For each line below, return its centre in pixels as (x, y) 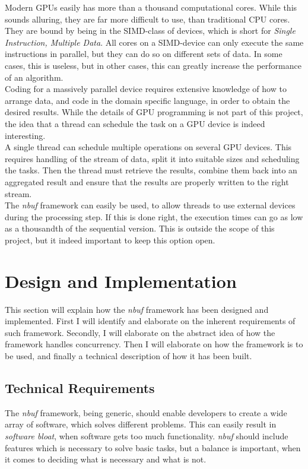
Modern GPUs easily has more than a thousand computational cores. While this (151, 7)
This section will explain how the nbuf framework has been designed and (137, 309)
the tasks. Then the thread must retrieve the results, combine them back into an (151, 170)
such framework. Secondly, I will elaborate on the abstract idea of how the (140, 332)
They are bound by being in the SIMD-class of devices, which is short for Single (150, 31)
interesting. (25, 135)
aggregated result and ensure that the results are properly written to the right (147, 181)
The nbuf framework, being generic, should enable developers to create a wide (146, 412)
